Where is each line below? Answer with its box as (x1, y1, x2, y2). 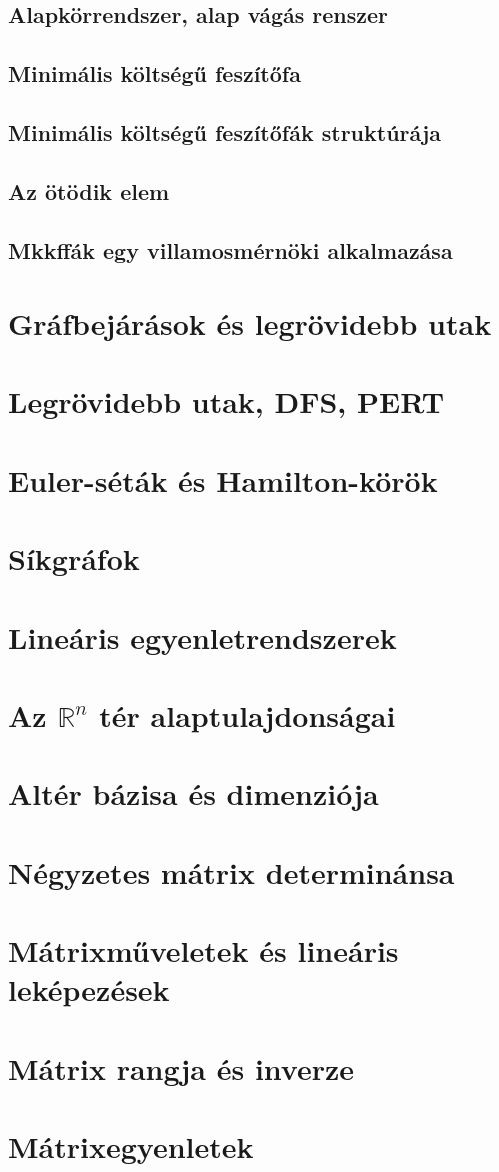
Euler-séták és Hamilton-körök (8, 459, 438, 500)
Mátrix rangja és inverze (8, 1047, 354, 1088)
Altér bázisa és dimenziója (8, 773, 379, 814)
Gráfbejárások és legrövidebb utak (8, 303, 492, 344)
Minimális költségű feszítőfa (8, 58, 301, 89)
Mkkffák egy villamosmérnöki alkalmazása (8, 234, 453, 265)
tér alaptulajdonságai (99, 694, 396, 735)
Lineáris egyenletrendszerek (8, 616, 397, 657)
